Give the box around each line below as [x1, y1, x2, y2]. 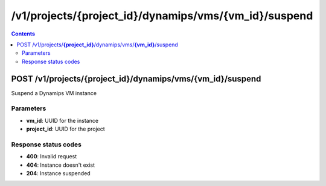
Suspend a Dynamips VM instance [11, 89, 97, 96]
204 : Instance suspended [26, 170, 91, 177]
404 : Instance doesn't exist [26, 161, 95, 169]
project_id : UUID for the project [26, 125, 105, 132]
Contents [11, 30, 36, 37]
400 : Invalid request [26, 153, 77, 160]
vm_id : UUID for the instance [26, 117, 99, 124]
